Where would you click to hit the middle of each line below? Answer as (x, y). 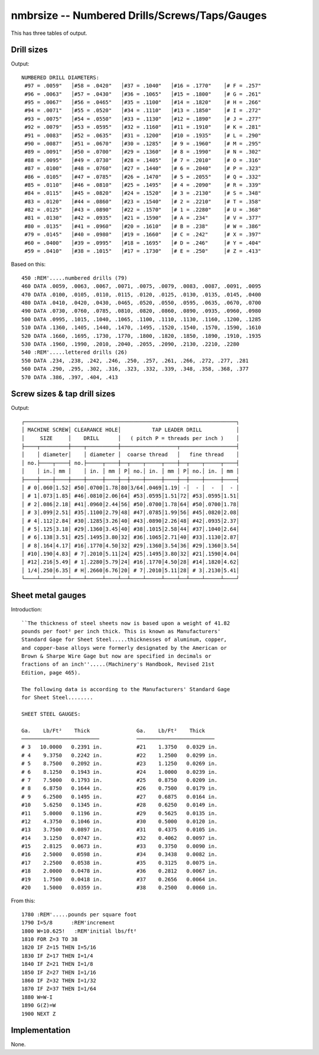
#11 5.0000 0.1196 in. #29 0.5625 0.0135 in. (120, 813)
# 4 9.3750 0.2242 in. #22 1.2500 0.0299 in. (120, 755)
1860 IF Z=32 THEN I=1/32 (59, 980)
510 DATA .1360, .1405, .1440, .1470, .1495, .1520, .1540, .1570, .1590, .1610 (141, 328)
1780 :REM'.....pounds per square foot (79, 914)
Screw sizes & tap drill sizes (63, 394)
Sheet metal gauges (48, 596)
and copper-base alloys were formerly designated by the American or (124, 648)
